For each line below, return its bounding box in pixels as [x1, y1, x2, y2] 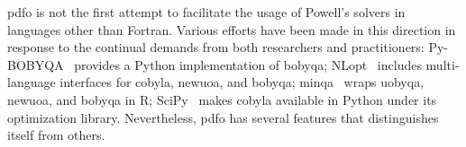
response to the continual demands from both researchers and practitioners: [7, 38, 425, 56]
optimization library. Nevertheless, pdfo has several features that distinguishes [7, 108, 439, 126]
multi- [425, 55, 460, 73]
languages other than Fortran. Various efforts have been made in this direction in [7, 20, 456, 39]
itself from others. [7, 125, 105, 144]
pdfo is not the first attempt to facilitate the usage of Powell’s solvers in [7, 3, 406, 21]
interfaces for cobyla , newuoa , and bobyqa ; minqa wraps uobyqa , [59, 73, 425, 91]
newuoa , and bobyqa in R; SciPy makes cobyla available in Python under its [7, 90, 437, 108]
